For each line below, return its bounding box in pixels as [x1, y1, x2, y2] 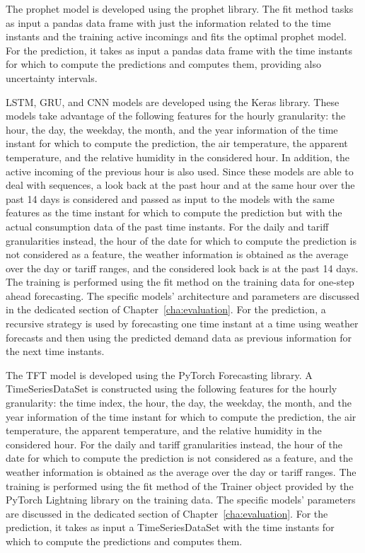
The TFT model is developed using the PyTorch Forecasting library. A [6, 367, 313, 382]
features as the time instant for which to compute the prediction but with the [6, 205, 342, 220]
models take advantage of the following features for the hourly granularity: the [6, 108, 346, 123]
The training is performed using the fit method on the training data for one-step [6, 274, 354, 289]
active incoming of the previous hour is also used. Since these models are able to [6, 163, 354, 178]
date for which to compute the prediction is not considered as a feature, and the [6, 450, 353, 465]
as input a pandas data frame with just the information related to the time [6, 15, 331, 30]
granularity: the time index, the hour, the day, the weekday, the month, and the [6, 395, 352, 410]
